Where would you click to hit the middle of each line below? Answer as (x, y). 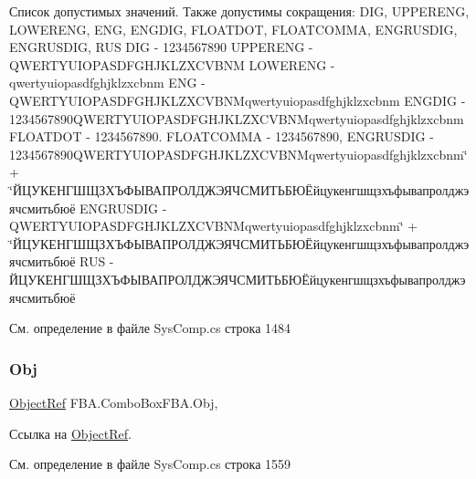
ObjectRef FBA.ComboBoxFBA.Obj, (114, 402)
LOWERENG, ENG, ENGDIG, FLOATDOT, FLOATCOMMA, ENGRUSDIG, (233, 29)
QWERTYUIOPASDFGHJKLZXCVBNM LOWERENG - (172, 64)
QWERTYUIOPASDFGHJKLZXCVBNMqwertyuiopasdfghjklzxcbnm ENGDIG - (238, 100)
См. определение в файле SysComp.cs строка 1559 (150, 464)
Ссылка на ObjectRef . (70, 433)
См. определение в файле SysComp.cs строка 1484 (150, 328)
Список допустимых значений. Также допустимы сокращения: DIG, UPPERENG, (239, 11)
